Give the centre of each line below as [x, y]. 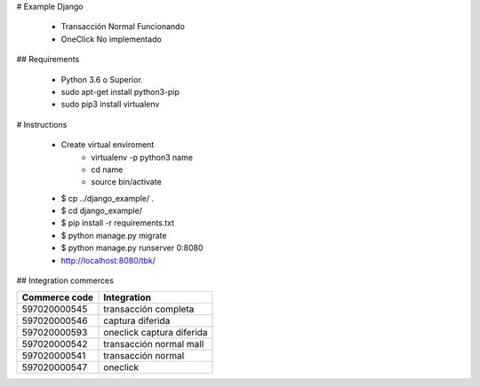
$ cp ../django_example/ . [108, 198]
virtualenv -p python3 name [142, 157]
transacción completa [149, 309]
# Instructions [42, 124]
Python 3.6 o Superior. [102, 79]
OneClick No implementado [111, 39]
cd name [107, 170]
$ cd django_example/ [101, 211]
